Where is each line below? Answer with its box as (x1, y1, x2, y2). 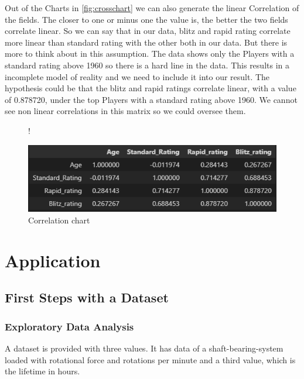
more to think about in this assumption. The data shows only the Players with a (5, 47, 295, 60)
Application (5, 248, 101, 272)
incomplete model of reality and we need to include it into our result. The (5, 70, 270, 82)
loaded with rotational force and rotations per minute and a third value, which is (5, 353, 296, 366)
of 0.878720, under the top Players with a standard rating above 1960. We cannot (5, 93, 298, 105)
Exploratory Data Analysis (5, 319, 134, 333)
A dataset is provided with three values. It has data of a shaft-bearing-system (5, 342, 283, 354)
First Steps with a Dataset (5, 288, 169, 306)
